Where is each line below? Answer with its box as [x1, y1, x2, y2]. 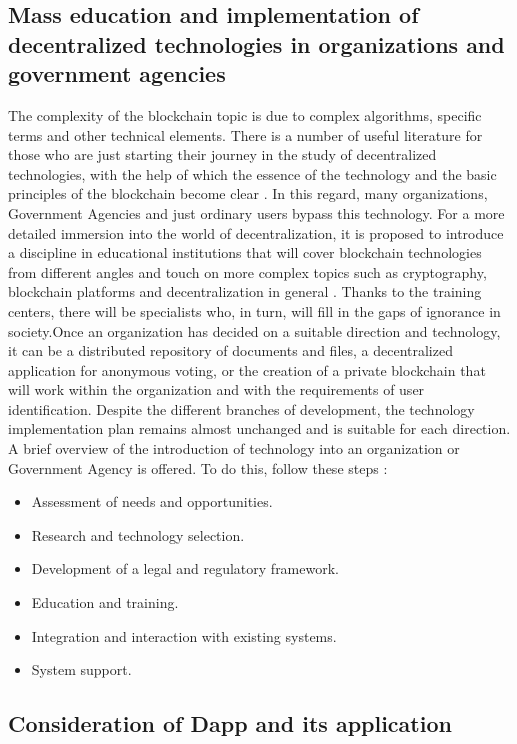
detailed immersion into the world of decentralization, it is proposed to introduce [8, 222, 504, 243]
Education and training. [31, 592, 179, 613]
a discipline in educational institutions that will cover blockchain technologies [8, 242, 482, 263]
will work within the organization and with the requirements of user [8, 379, 425, 400]
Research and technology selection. [31, 524, 245, 545]
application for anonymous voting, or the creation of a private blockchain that [8, 359, 486, 380]
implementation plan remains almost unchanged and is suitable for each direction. [8, 418, 511, 439]
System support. [31, 659, 132, 680]
